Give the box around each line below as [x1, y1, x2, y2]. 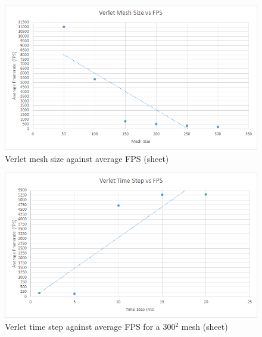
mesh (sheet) [181, 320, 228, 332]
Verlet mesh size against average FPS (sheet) [5, 152, 169, 164]
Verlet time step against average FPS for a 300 [5, 320, 176, 332]
